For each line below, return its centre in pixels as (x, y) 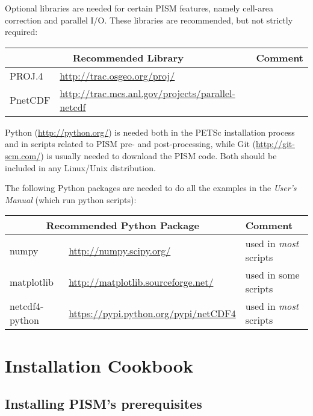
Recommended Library (128, 57)
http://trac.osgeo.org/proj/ (117, 75)
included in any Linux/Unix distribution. (80, 167)
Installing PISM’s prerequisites (104, 404)
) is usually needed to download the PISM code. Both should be (159, 155)
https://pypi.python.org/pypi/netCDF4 (152, 313)
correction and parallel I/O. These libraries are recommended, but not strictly (149, 20)
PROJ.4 (26, 75)
